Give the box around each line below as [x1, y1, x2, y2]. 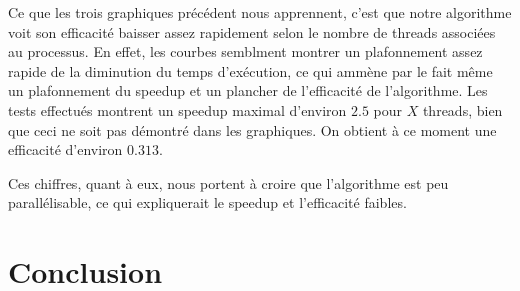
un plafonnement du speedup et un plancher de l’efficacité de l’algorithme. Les [8, 80, 488, 101]
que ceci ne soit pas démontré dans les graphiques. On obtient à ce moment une [8, 119, 497, 140]
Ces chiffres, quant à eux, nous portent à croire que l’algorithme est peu [8, 172, 449, 193]
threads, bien [422, 99, 503, 120]
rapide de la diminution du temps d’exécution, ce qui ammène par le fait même [8, 60, 493, 81]
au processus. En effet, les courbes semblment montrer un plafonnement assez [8, 41, 483, 62]
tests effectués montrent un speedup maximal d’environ [8, 99, 347, 120]
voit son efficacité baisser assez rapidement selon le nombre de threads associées [8, 21, 496, 42]
